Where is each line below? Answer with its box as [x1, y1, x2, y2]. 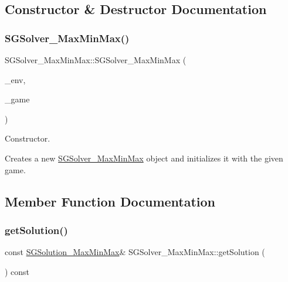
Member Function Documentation [5, 192, 216, 210]
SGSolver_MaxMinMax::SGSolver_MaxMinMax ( [5, 54, 187, 66]
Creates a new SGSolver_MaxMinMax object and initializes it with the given [5, 152, 283, 164]
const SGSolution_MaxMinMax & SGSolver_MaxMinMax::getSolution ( [5, 246, 265, 258]
